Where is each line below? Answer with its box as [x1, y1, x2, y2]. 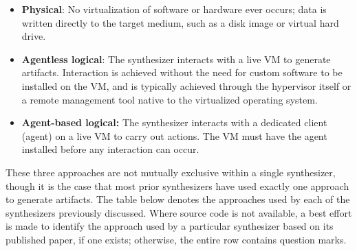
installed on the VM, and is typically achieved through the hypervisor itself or [21, 78, 351, 93]
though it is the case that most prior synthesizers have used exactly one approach [6, 178, 349, 193]
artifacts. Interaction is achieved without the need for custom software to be [21, 65, 343, 80]
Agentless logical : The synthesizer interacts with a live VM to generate [21, 51, 331, 66]
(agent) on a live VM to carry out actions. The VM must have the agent [21, 128, 327, 143]
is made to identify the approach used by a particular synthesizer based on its [6, 219, 334, 233]
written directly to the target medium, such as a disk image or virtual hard [21, 15, 339, 29]
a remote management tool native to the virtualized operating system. [21, 92, 318, 106]
